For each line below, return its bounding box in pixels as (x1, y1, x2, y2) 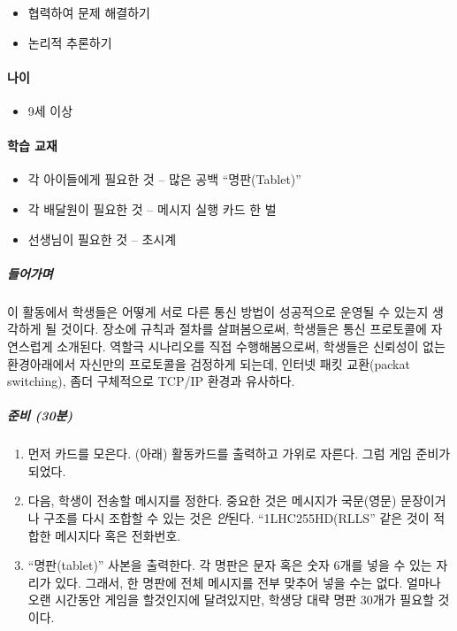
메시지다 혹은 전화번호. (55, 526, 181, 544)
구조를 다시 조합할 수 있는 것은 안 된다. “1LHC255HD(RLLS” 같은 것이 (43, 509, 430, 527)
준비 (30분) (7, 406, 73, 425)
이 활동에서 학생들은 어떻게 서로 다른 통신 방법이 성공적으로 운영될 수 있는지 (7, 302, 429, 320)
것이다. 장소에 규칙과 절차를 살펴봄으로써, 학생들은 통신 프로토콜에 (60, 319, 427, 338)
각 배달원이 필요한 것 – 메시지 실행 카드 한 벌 (27, 199, 277, 218)
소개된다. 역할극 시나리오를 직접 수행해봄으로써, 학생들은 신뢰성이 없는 (57, 336, 446, 355)
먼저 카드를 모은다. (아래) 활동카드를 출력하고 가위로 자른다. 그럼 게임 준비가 (27, 444, 451, 463)
